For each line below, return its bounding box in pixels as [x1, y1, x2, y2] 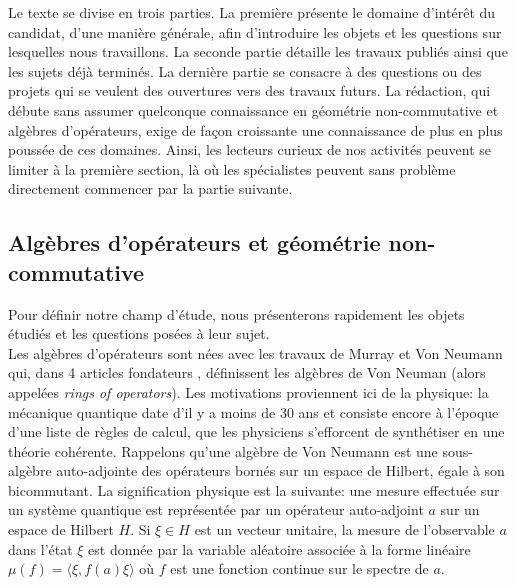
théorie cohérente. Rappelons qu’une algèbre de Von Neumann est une [8, 440, 438, 461]
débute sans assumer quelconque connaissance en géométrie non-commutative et [8, 99, 499, 120]
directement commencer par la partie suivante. [8, 178, 293, 199]
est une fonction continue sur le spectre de [170, 558, 429, 579]
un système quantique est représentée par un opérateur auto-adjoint [8, 499, 424, 520]
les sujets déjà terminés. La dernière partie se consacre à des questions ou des [8, 60, 482, 81]
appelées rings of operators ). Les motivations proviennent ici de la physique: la [8, 381, 489, 402]
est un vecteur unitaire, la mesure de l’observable [194, 519, 495, 540]
